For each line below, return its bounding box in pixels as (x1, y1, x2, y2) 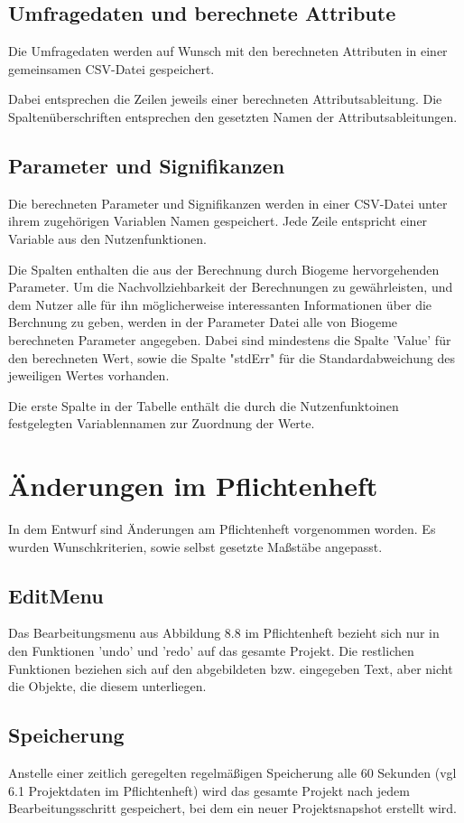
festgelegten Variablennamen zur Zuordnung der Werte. (8, 414, 315, 433)
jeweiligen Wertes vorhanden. (8, 366, 170, 385)
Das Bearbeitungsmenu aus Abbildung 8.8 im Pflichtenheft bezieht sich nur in (8, 623, 440, 642)
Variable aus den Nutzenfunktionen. (8, 229, 207, 248)
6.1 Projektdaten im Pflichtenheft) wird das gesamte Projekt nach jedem (8, 781, 410, 800)
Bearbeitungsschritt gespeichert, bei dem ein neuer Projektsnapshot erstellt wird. (8, 799, 457, 818)
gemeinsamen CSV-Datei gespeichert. (8, 59, 215, 78)
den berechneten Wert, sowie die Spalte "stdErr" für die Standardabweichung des (8, 348, 455, 367)
